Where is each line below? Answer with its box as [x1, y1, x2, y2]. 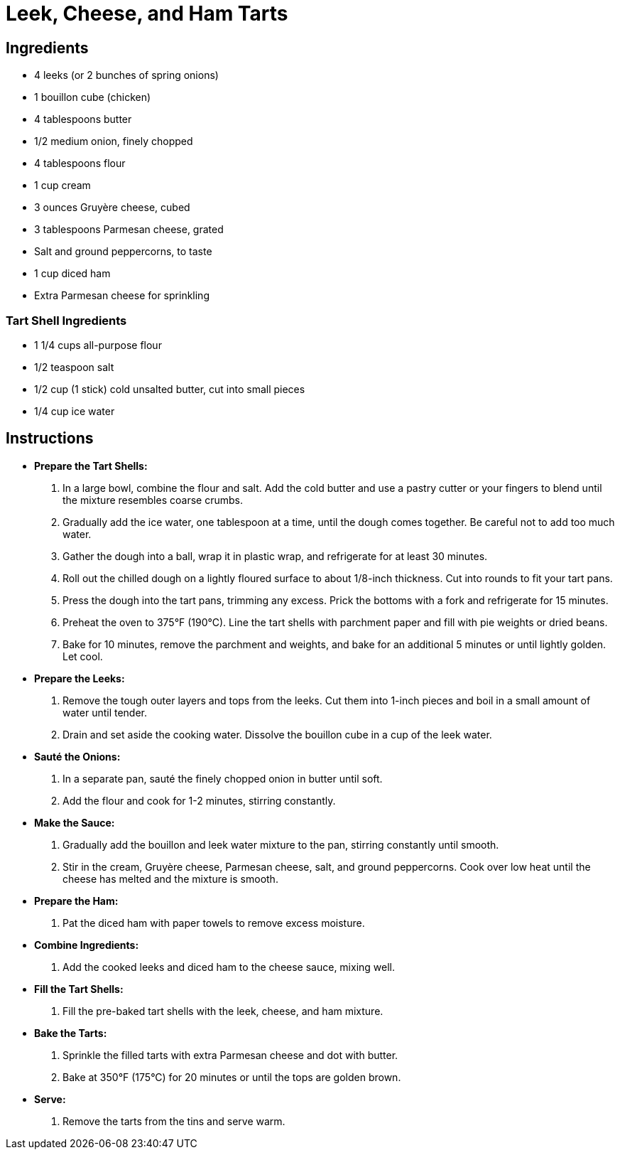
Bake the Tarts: [34, 1026, 107, 1039]
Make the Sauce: [34, 816, 115, 829]
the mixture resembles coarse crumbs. [62, 493, 243, 506]
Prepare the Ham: [34, 894, 119, 907]
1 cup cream [34, 179, 91, 192]
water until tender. [62, 706, 148, 719]
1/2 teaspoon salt [34, 360, 114, 373]
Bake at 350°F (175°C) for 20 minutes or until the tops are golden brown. [62, 1070, 401, 1083]
